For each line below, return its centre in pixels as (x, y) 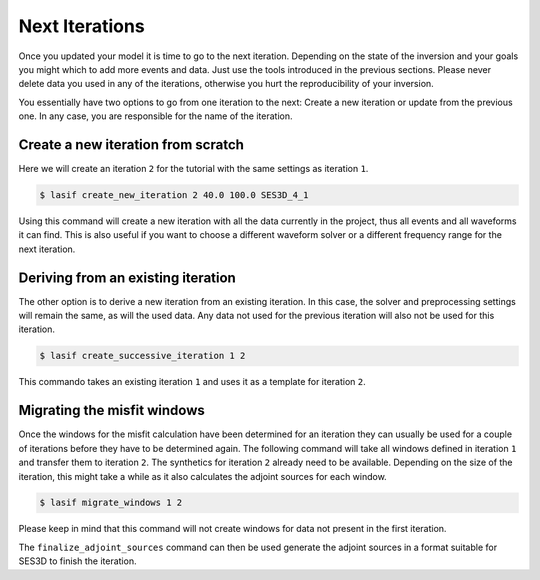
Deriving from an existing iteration (127, 277)
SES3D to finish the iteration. (77, 561)
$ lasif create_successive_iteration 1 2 (142, 356)
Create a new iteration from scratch (131, 144)
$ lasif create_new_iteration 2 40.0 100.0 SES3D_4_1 (174, 195)
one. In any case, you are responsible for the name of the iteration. (155, 116)
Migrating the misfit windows (111, 410)
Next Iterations (81, 26)
